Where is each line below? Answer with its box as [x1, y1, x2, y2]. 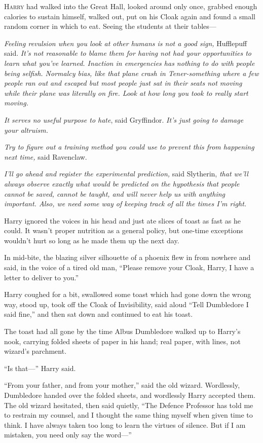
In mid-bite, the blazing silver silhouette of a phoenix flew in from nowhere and [4, 252, 251, 263]
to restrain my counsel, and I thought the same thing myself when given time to [4, 410, 253, 420]
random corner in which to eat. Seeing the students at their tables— [4, 21, 216, 31]
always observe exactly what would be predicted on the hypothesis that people [4, 178, 240, 189]
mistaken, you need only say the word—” [4, 429, 132, 440]
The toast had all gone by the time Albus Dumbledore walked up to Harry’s [4, 326, 241, 337]
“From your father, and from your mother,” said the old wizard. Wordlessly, [4, 380, 240, 390]
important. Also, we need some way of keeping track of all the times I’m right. [4, 198, 247, 209]
